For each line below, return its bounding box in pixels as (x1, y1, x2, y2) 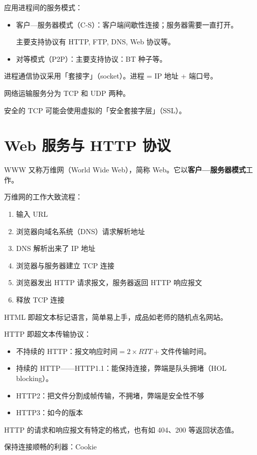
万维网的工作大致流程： (4, 191, 82, 202)
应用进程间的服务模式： (4, 2, 82, 12)
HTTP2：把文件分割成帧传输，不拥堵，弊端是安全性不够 (16, 390, 205, 400)
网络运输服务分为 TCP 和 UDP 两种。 (4, 87, 130, 98)
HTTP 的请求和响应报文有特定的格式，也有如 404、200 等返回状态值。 (4, 424, 239, 435)
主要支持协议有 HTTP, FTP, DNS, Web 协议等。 (16, 36, 175, 47)
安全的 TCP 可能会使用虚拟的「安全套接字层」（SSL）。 (4, 105, 186, 115)
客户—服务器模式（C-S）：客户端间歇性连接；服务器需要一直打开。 (16, 19, 238, 30)
